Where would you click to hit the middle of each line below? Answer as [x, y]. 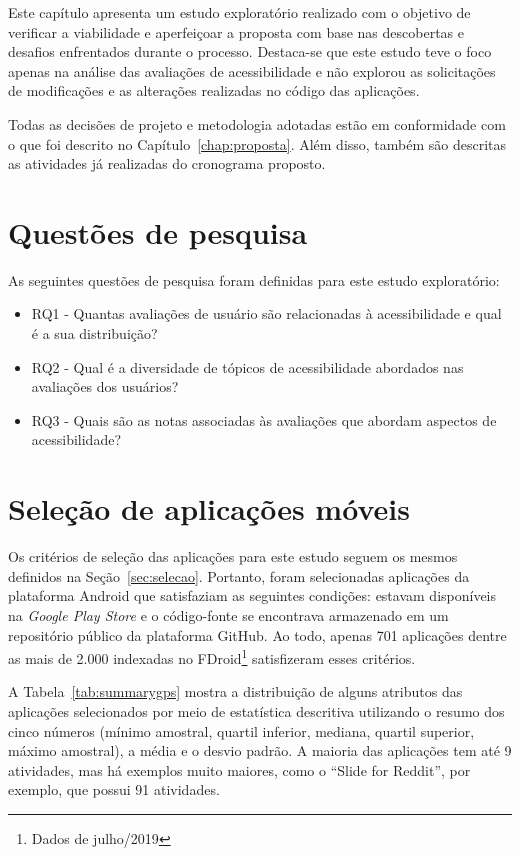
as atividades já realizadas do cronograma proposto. [167, 163]
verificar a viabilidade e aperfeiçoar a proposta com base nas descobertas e [236, 31]
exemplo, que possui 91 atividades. [114, 789]
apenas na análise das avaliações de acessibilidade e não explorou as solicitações [252, 70]
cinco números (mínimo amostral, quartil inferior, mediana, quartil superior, [241, 730]
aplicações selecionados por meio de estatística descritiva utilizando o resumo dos [256, 710]
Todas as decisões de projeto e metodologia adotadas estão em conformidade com [257, 123]
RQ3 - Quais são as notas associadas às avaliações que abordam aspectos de [264, 419]
